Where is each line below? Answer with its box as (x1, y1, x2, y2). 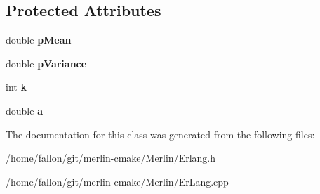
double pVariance (6, 56, 87, 70)
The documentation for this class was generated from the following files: (6, 127, 315, 141)
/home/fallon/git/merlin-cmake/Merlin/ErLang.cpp (6, 174, 229, 188)
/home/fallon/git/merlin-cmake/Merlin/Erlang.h (6, 150, 216, 165)
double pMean (6, 32, 72, 47)
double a (6, 103, 43, 117)
